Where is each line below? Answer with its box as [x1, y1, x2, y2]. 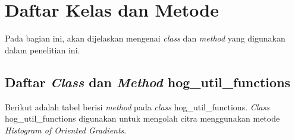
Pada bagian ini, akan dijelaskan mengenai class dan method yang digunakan [5, 32, 285, 44]
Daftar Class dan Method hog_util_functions [5, 72, 291, 91]
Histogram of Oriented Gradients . [5, 123, 127, 136]
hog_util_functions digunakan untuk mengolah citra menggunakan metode [5, 112, 280, 125]
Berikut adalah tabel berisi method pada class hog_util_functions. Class [5, 100, 269, 113]
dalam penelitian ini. [5, 43, 80, 56]
